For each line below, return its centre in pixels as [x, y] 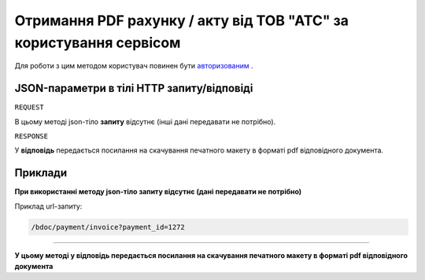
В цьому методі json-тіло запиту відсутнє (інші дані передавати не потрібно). [145, 121]
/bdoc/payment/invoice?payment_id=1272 [108, 227]
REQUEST [30, 107]
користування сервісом [98, 42]
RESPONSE [31, 136]
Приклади [41, 173]
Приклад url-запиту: [48, 206]
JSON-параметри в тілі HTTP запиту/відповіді [134, 88]
